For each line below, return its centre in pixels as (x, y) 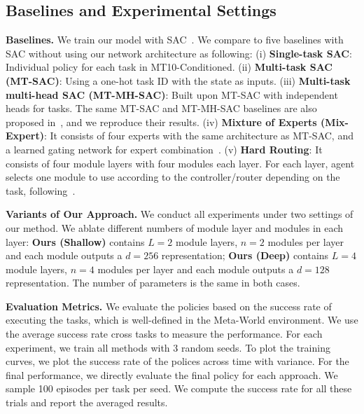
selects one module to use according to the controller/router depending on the (173, 177)
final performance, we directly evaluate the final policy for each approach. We (172, 374)
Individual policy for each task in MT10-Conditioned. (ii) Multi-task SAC (169, 67)
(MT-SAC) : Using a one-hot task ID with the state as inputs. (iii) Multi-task (178, 80)
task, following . (41, 190)
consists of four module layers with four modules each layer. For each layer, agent (180, 163)
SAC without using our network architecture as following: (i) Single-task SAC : (179, 53)
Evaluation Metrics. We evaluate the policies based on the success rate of (169, 306)
